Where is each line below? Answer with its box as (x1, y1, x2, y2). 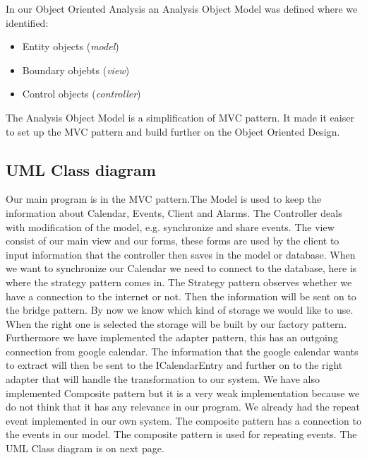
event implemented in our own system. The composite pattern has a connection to (6, 413, 361, 427)
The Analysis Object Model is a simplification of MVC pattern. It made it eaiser (6, 110, 354, 124)
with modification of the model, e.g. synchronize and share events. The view (6, 219, 335, 234)
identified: (6, 15, 49, 30)
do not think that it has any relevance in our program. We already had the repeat (6, 399, 361, 414)
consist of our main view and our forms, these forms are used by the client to (6, 233, 339, 248)
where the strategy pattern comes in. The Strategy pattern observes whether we (6, 274, 352, 289)
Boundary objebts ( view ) (22, 62, 130, 77)
